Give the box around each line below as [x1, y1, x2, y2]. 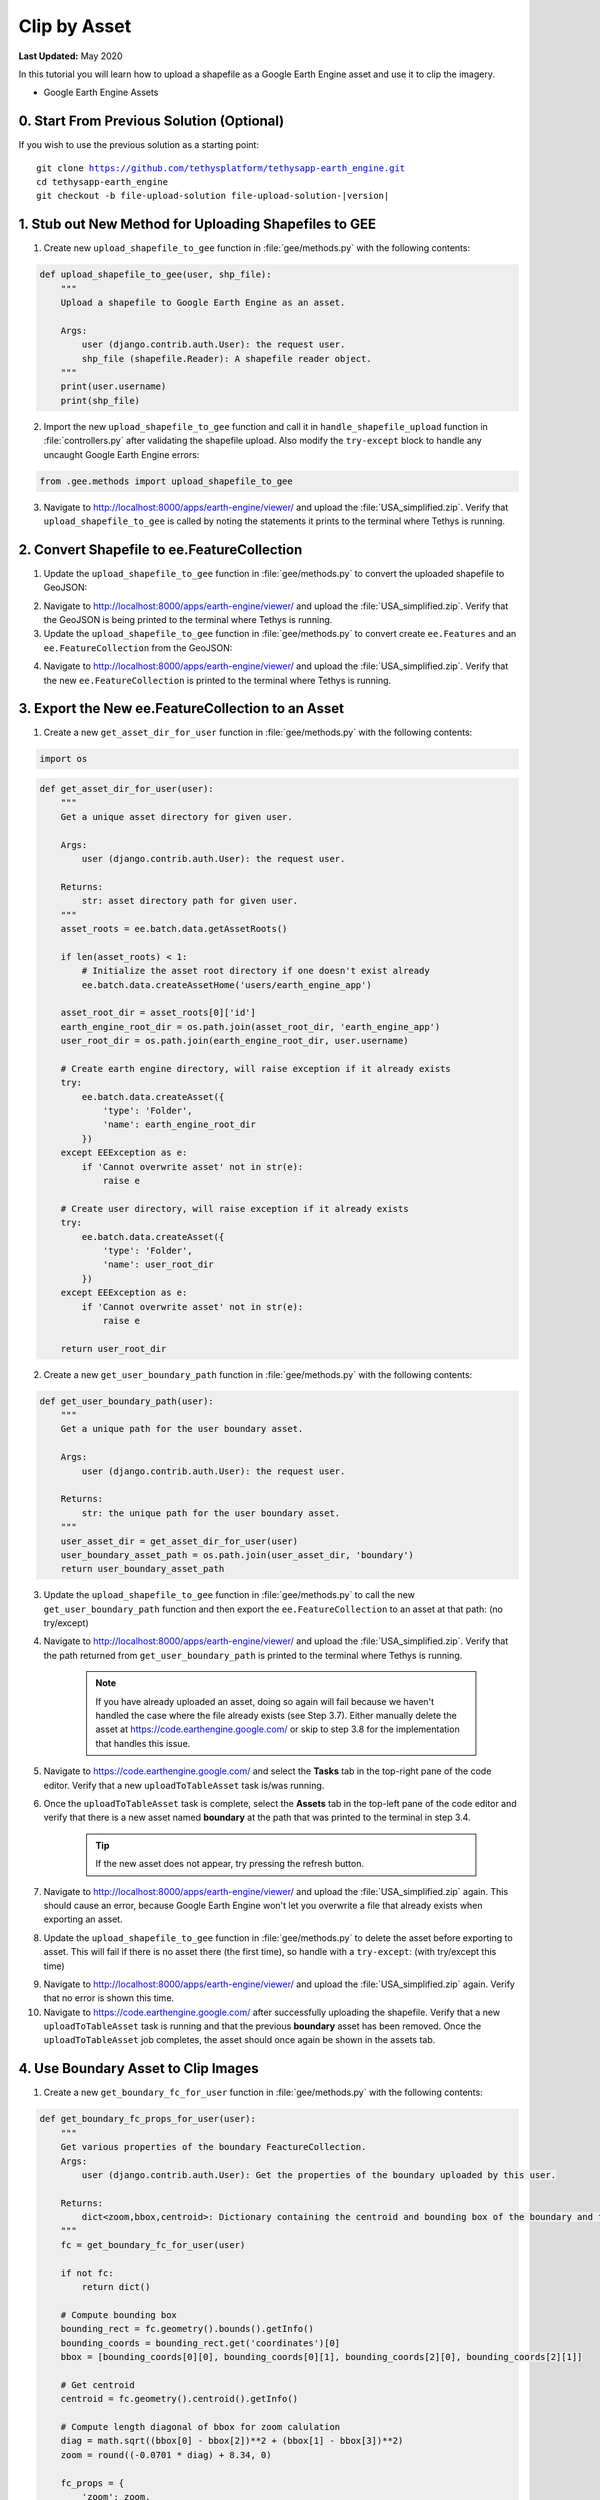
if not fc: [60, 2267, 114, 2279]
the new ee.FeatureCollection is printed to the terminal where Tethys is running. [43, 674, 392, 686]
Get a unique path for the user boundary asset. [60, 1423, 304, 1435]
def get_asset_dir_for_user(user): [39, 783, 214, 795]
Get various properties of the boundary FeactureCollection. [60, 2141, 367, 2153]
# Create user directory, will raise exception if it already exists [60, 1203, 409, 1214]
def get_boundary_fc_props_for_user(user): [39, 2113, 257, 2125]
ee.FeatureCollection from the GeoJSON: [43, 641, 233, 654]
